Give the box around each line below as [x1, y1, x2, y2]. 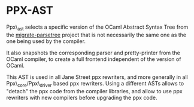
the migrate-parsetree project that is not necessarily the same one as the [6, 31, 187, 38]
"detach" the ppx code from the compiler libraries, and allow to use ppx [6, 87, 183, 94]
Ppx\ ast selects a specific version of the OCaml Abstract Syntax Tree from [6, 23, 189, 32]
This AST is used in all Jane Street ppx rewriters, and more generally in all [6, 73, 188, 81]
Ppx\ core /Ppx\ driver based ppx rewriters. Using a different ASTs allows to [6, 80, 184, 88]
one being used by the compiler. [6, 37, 86, 45]
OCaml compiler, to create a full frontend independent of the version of [6, 55, 181, 63]
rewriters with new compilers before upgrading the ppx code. [6, 94, 157, 101]
